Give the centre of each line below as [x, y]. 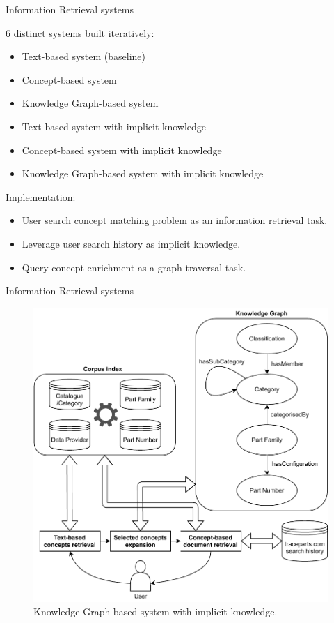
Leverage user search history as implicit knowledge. [131, 243]
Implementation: [41, 196]
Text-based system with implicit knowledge [114, 126]
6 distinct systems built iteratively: [80, 32]
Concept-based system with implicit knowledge [122, 150]
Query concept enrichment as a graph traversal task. [134, 267]
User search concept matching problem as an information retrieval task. [175, 220]
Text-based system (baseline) [84, 56]
